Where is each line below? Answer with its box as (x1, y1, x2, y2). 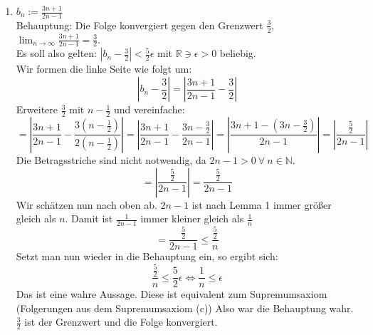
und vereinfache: (114, 102, 185, 117)
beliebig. (219, 46, 256, 61)
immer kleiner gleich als (140, 211, 244, 226)
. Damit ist (65, 211, 113, 226)
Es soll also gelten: (16, 46, 97, 61)
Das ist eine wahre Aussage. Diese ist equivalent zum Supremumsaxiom (16, 287, 327, 301)
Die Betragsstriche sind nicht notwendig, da (16, 152, 206, 167)
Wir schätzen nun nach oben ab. (16, 197, 157, 212)
